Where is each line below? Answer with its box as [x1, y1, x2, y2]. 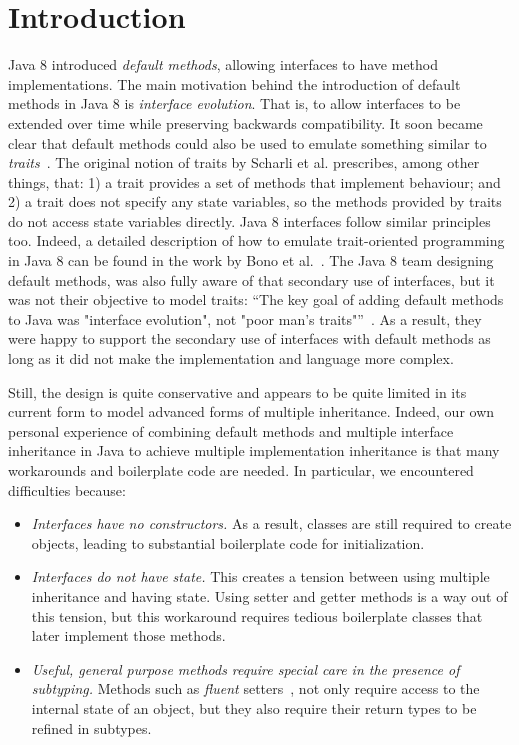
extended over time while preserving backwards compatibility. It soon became [8, 112, 483, 133]
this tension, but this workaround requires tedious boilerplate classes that [31, 605, 483, 626]
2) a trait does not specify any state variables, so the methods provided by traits [8, 191, 502, 212]
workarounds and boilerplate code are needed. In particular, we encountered [8, 460, 474, 480]
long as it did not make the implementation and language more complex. [8, 348, 454, 369]
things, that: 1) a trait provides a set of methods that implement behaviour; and [8, 171, 501, 192]
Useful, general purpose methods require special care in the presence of [31, 658, 460, 679]
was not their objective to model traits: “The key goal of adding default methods [8, 289, 504, 310]
